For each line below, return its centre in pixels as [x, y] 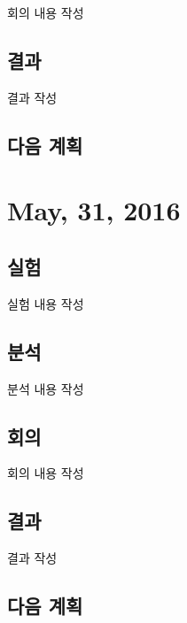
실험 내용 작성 [46, 303]
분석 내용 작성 [46, 388]
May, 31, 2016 [94, 210]
